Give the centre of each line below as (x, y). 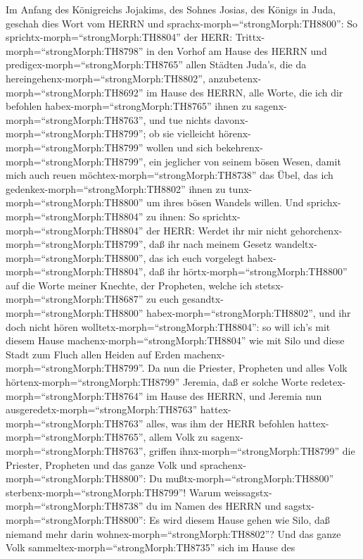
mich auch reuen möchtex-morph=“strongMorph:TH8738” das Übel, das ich (170, 175)
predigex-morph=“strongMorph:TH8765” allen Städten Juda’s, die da (156, 64)
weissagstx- (248, 492)
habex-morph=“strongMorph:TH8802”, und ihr (249, 313)
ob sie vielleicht (182, 133)
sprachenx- (223, 464)
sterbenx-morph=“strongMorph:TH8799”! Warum (114, 492)
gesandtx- (203, 299)
